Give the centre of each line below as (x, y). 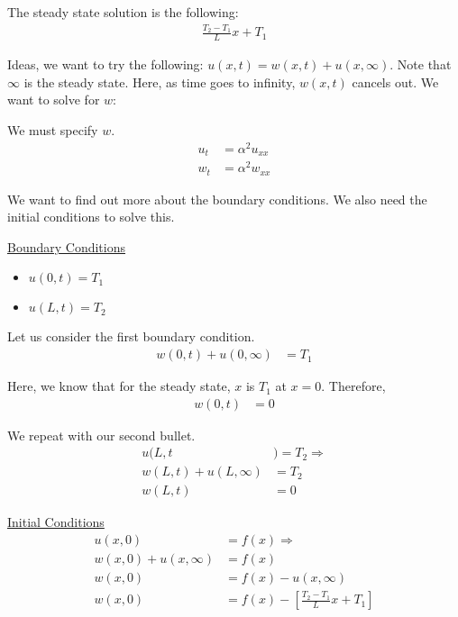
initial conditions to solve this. (91, 217)
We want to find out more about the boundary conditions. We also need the (217, 199)
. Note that (421, 64)
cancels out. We (395, 82)
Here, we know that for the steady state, (119, 386)
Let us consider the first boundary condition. (131, 336)
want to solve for (54, 100)
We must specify (53, 129)
